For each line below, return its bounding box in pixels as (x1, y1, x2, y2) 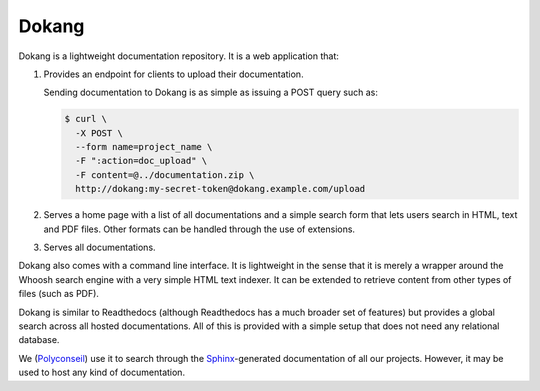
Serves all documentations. (43, 241, 156, 254)
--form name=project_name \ (75, 141, 213, 153)
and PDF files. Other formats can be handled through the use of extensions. (43, 223, 355, 235)
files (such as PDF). (18, 288, 100, 300)
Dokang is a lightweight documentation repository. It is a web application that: (18, 50, 340, 62)
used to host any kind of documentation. (18, 366, 185, 379)
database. (18, 334, 60, 346)
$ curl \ (64, 113, 108, 125)
